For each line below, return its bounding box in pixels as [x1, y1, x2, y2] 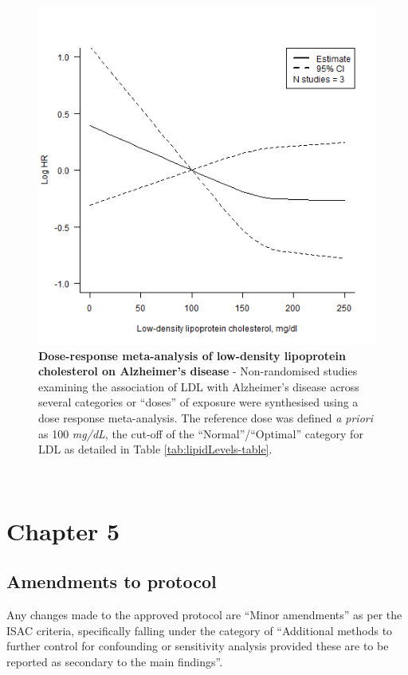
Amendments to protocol [6, 569, 217, 594]
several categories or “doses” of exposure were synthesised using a [38, 394, 359, 410]
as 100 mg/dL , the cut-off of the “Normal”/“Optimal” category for [38, 425, 363, 441]
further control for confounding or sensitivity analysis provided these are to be [6, 638, 389, 654]
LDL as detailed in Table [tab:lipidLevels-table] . [38, 441, 273, 457]
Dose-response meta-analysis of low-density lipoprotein [38, 347, 346, 363]
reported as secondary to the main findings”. [6, 653, 223, 669]
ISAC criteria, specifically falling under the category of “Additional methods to [6, 622, 393, 638]
